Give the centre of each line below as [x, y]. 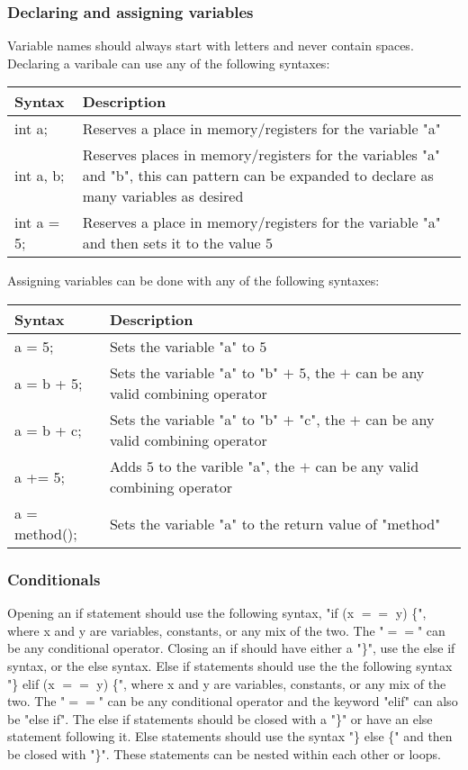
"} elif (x [31, 683]
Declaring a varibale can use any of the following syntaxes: [169, 63]
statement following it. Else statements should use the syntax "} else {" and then [230, 736]
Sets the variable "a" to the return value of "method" [275, 523]
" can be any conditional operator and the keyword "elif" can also [278, 701]
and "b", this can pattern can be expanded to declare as [258, 176]
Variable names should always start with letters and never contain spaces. [211, 45]
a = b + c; [48, 430]
